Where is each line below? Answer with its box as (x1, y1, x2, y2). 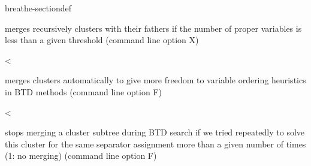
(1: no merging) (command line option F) (5, 149, 157, 162)
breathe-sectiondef (5, 2, 71, 14)
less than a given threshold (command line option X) (5, 34, 199, 46)
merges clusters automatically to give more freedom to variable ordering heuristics (5, 74, 306, 86)
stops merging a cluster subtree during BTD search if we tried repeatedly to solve (5, 126, 305, 138)
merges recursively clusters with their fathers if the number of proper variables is (5, 22, 302, 34)
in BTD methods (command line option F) (5, 85, 162, 98)
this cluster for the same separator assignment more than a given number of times (5, 137, 306, 150)
